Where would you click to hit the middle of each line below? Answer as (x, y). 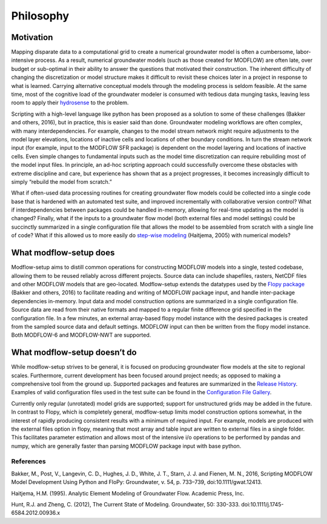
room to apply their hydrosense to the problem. (70, 102)
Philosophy (40, 16)
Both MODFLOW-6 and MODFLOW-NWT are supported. (81, 335)
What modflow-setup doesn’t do (74, 353)
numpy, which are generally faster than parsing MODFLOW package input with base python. (126, 446)
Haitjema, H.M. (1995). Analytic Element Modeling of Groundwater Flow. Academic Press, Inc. (128, 493)
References (28, 462)
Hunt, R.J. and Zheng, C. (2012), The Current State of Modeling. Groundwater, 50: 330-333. (126, 505)
